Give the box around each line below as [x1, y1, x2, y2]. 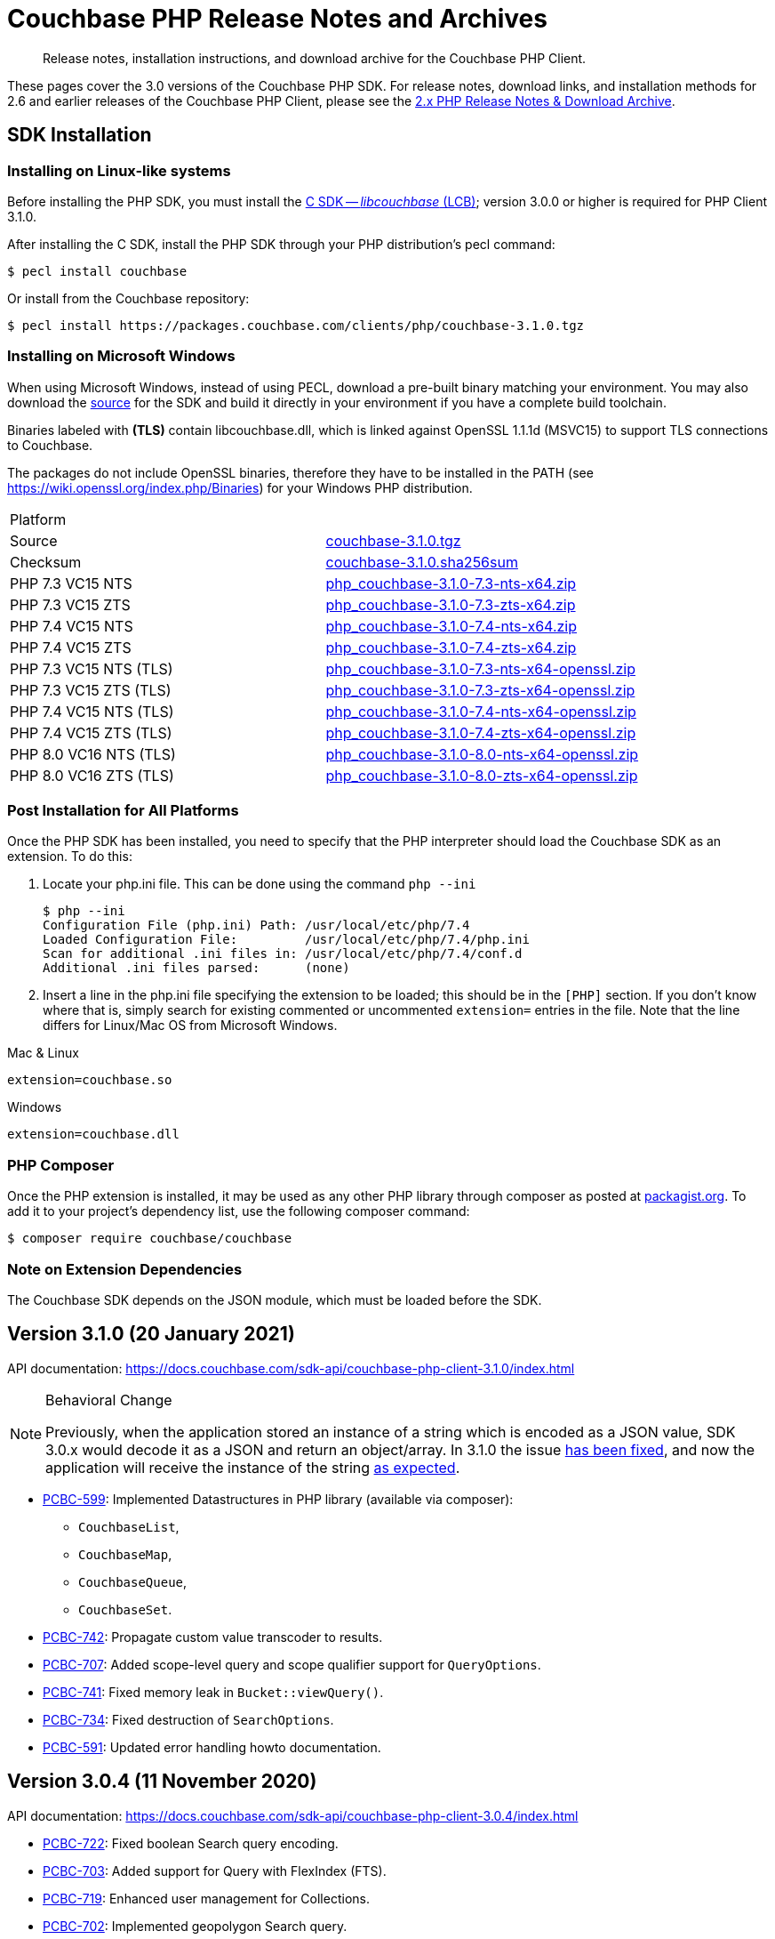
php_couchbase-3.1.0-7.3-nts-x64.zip [325, 574, 577, 592]
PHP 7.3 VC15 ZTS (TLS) [10, 680, 172, 699]
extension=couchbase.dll [7, 1127, 180, 1142]
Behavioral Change [45, 1390, 172, 1409]
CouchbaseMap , [78, 1546, 172, 1562]
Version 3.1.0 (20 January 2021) [7, 1323, 295, 1346]
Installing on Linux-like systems [7, 161, 231, 180]
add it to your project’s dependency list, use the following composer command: [7, 1203, 470, 1219]
